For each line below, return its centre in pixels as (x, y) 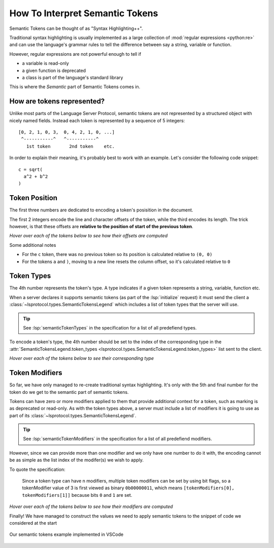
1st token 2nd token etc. (71, 146)
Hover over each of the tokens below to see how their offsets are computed (89, 236)
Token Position (33, 198)
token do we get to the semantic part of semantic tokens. (69, 392)
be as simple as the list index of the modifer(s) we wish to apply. (77, 460)
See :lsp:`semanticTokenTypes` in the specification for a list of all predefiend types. (110, 328)
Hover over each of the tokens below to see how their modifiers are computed (91, 506)
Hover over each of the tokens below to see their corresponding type (82, 358)
